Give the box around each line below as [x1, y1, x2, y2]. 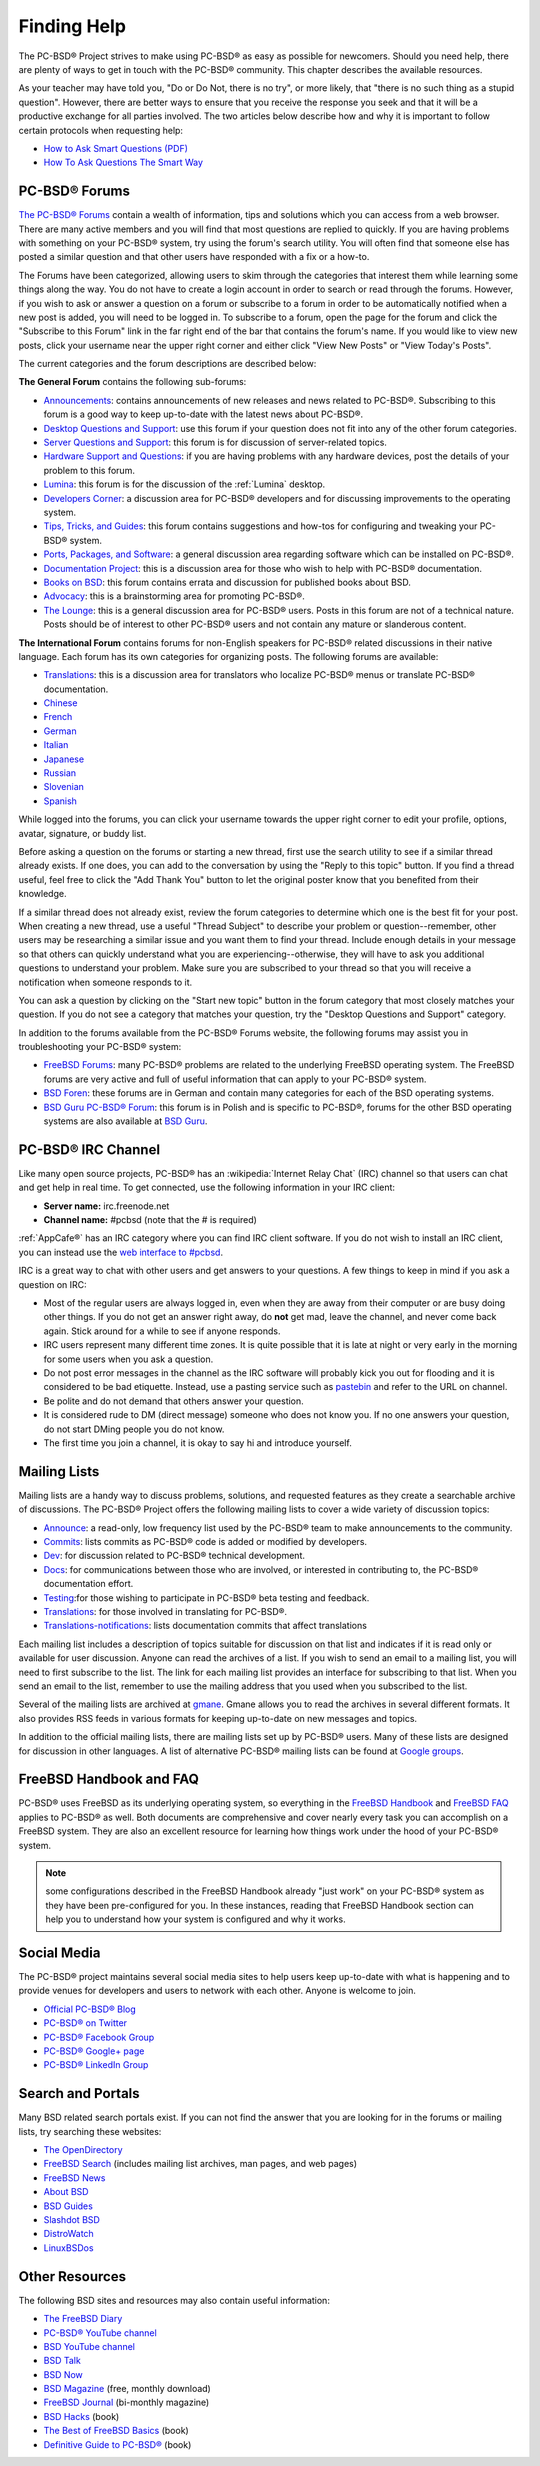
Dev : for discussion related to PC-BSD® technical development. [43, 1550, 305, 1562]
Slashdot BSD [43, 2214, 100, 2226]
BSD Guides [43, 2200, 94, 2212]
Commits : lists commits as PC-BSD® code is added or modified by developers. [43, 1536, 368, 1548]
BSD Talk [43, 2355, 82, 2367]
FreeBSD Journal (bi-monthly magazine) [43, 2396, 210, 2409]
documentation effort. [43, 1578, 134, 1590]
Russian [43, 767, 77, 779]
